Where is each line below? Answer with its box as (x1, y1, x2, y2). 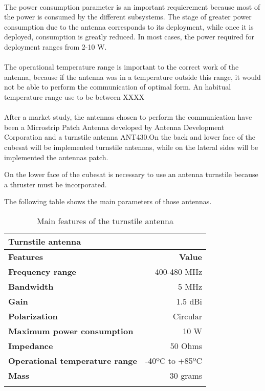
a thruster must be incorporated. (4, 179, 107, 189)
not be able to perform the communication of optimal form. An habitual (4, 81, 231, 92)
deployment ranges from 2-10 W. (4, 41, 107, 52)
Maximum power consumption (8, 324, 134, 337)
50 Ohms (170, 339, 203, 352)
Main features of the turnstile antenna (37, 214, 174, 227)
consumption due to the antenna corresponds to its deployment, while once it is (4, 21, 254, 32)
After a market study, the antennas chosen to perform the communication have (4, 112, 252, 122)
